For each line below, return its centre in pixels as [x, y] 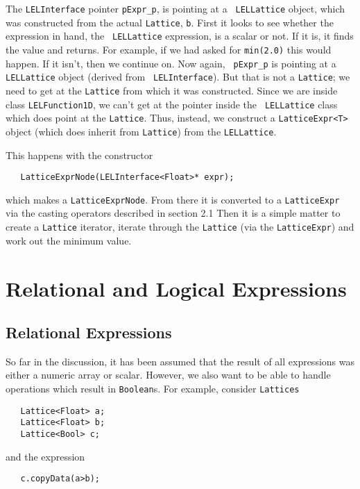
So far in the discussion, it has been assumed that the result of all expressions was [180, 361]
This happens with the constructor [79, 155]
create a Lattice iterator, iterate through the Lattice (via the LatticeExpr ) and [180, 227]
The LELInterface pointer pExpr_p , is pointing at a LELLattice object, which [175, 8]
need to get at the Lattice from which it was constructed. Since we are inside [172, 90]
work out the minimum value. [69, 240]
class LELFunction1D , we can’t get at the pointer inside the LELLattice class [172, 104]
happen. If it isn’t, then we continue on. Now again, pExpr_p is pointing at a [171, 63]
